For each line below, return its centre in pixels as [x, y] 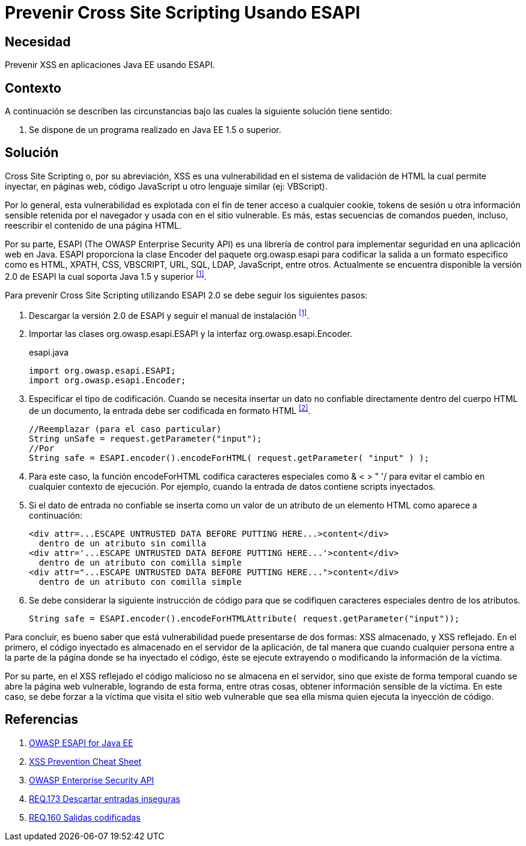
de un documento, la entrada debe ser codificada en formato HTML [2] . [170, 410]
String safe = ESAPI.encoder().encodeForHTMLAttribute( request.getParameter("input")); [244, 618]
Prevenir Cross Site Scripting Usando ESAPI [183, 13]
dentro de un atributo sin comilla [123, 543]
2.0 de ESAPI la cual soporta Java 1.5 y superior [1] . [106, 275]
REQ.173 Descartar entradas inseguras [105, 798]
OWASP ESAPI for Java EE [81, 743]
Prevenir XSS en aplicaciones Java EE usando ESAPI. [110, 65]
